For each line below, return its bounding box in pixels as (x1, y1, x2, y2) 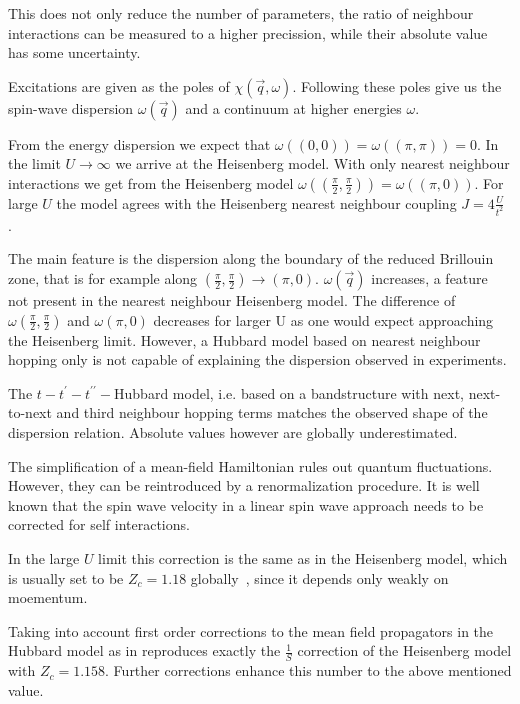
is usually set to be (8, 567, 124, 588)
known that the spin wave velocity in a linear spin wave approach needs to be (8, 494, 484, 515)
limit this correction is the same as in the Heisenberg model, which (98, 547, 508, 568)
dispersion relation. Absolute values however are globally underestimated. (8, 422, 458, 442)
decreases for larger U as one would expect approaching (153, 309, 494, 330)
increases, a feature (371, 268, 488, 289)
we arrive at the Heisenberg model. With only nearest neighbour (115, 153, 510, 174)
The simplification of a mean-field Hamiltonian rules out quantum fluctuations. (8, 455, 493, 476)
